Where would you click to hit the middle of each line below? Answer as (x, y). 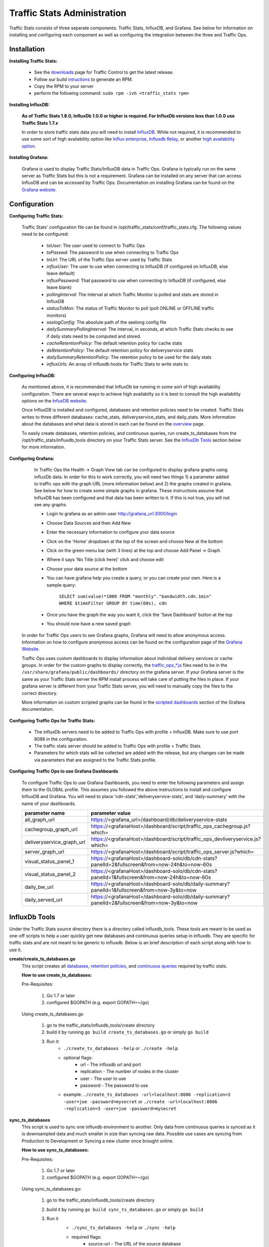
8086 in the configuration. (61, 739)
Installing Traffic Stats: (33, 61)
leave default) (61, 273)
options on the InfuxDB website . (55, 401)
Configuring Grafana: (32, 458)
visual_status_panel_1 (50, 861)
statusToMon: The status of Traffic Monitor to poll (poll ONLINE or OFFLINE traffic (130, 308)
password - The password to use (114, 1085)
